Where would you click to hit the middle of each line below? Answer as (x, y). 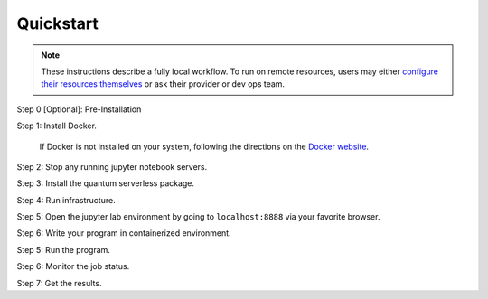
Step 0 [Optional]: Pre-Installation (79, 109)
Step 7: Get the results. (59, 283)
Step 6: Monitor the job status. (73, 266)
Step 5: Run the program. (63, 249)
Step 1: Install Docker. (56, 126)
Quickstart (58, 23)
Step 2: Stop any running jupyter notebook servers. (112, 166)
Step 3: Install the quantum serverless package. (105, 183)
